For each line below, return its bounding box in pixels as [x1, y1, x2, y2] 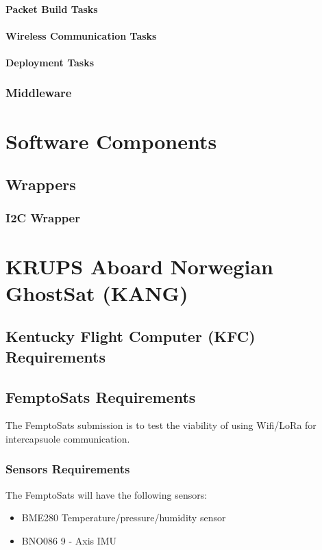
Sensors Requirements [5, 460, 130, 477]
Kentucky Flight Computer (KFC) [5, 326, 256, 347]
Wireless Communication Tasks [5, 28, 157, 42]
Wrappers [5, 174, 76, 195]
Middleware [5, 84, 72, 101]
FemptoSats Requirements [5, 386, 196, 407]
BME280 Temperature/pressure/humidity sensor [21, 510, 226, 525]
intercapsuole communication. [5, 431, 130, 445]
